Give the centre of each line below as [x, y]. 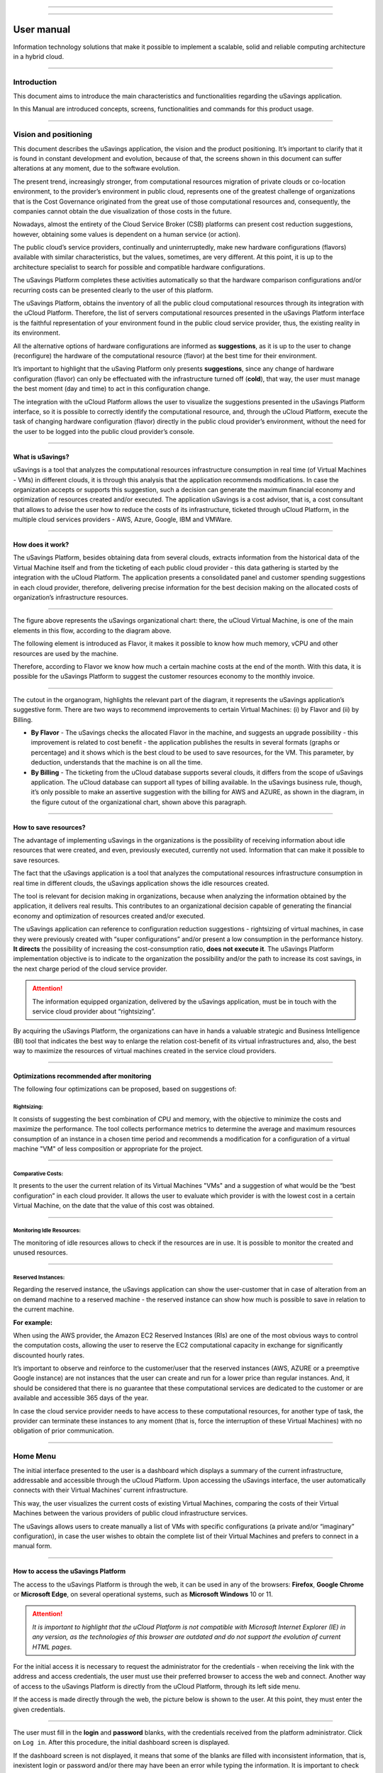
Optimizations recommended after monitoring [82, 1076]
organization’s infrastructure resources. [71, 598]
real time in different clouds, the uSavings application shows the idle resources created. [141, 883]
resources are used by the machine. [66, 653]
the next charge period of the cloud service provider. [90, 969]
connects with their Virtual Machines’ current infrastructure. [100, 1490]
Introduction [35, 82]
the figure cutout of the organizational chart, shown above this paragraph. [139, 802]
